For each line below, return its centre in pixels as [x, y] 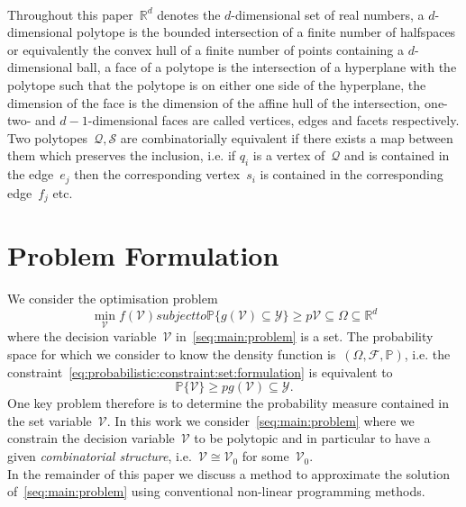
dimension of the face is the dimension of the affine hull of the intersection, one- [228, 102]
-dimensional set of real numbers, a [328, 14]
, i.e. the [427, 354]
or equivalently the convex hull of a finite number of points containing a [206, 49]
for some [265, 456]
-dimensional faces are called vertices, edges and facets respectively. [274, 120]
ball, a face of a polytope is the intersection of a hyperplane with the [267, 67]
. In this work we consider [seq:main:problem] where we [260, 420]
